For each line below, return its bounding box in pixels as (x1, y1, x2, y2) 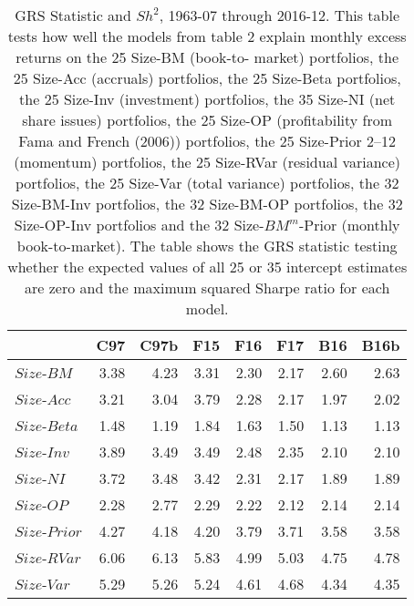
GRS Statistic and (15, 5, 131, 26)
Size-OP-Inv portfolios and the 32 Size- (14, 214, 264, 235)
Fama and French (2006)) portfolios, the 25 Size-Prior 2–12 (18, 130, 397, 151)
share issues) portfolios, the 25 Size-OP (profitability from (22, 109, 393, 130)
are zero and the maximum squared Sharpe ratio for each (25, 277, 390, 298)
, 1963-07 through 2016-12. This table (159, 5, 400, 26)
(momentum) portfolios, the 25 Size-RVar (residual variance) (14, 151, 401, 172)
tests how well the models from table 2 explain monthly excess (7, 26, 407, 46)
